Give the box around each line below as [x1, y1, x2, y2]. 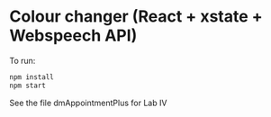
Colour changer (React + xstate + [9, 6, 263, 27]
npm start [9, 81, 47, 90]
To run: [9, 55, 36, 66]
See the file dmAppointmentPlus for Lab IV [9, 97, 167, 108]
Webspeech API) [9, 25, 138, 46]
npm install [9, 72, 54, 82]
